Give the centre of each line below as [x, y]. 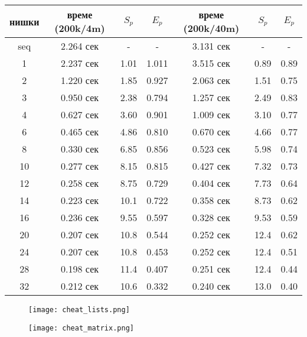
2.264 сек [80, 46]
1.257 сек [211, 97]
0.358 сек [211, 200]
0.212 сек [80, 286]
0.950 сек [80, 97]
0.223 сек [80, 200]
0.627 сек [80, 114]
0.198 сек [80, 269]
